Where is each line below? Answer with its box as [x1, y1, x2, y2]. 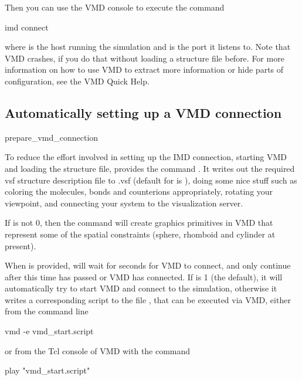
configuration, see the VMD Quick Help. [5, 74, 150, 87]
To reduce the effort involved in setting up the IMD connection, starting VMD [5, 151, 287, 163]
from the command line [5, 305, 89, 317]
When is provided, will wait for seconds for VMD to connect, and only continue [5, 259, 291, 272]
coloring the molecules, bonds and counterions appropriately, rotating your [5, 185, 273, 198]
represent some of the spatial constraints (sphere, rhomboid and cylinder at [5, 228, 276, 240]
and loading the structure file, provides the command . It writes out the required [5, 162, 295, 174]
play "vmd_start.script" [5, 364, 90, 376]
